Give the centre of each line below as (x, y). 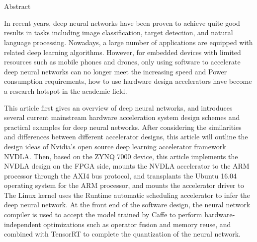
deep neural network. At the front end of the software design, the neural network (127, 205)
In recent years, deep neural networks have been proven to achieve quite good (122, 23)
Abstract (17, 6)
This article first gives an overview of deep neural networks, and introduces (118, 107)
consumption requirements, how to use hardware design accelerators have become (128, 81)
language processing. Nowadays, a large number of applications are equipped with (128, 42)
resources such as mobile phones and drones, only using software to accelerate (122, 62)
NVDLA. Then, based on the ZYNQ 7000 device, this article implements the (121, 156)
